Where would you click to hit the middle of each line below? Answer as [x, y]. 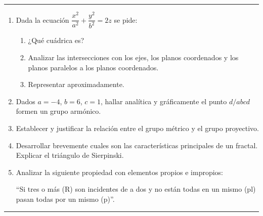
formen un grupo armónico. [58, 111]
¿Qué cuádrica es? [56, 40]
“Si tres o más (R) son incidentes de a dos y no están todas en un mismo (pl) [136, 189]
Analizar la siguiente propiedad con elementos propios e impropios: [119, 172]
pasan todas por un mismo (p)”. [65, 199]
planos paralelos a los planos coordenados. [93, 67]
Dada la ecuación [42, 19]
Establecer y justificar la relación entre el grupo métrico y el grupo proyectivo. [137, 128]
